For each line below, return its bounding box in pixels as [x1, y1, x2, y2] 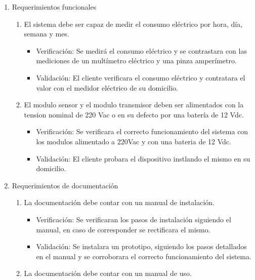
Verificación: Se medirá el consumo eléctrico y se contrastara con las [36, 45, 247, 56]
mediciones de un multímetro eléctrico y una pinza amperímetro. [36, 55, 237, 66]
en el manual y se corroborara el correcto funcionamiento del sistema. [36, 251, 251, 261]
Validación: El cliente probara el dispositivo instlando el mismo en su [36, 153, 250, 164]
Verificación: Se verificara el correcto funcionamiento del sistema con [36, 126, 248, 137]
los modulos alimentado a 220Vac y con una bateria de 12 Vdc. [36, 136, 231, 146]
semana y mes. [24, 28, 69, 39]
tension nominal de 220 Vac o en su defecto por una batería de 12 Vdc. [24, 109, 244, 119]
